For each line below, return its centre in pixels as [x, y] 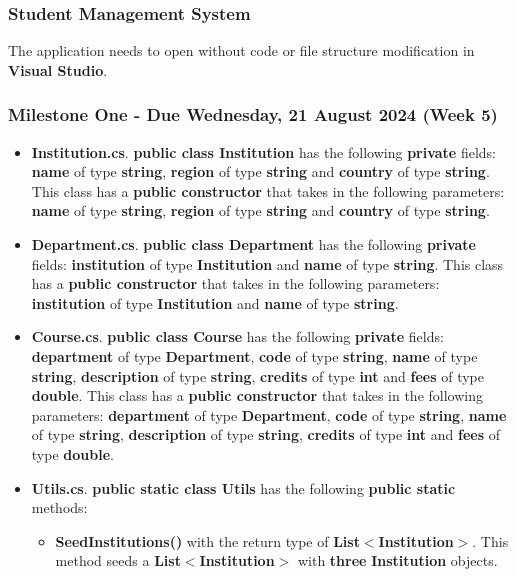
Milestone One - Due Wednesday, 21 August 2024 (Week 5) [253, 114]
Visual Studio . [58, 69]
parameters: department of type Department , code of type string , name [269, 414]
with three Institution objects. [397, 560]
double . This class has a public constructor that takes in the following [257, 395]
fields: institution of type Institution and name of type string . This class [267, 263]
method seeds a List [118, 560]
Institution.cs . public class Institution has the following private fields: [263, 151]
